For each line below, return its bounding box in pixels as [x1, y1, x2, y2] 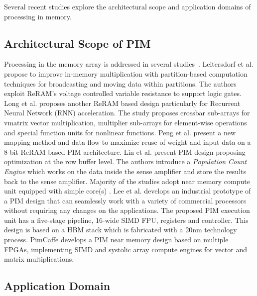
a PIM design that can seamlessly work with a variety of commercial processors [4, 195, 247, 205]
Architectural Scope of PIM [4, 35, 151, 51]
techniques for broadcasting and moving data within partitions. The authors [4, 78, 237, 89]
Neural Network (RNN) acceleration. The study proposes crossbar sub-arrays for [4, 107, 250, 118]
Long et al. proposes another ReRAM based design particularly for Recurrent [4, 98, 241, 108]
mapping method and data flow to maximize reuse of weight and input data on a [4, 137, 251, 147]
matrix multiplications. [4, 254, 74, 264]
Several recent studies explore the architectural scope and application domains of [4, 1, 251, 11]
